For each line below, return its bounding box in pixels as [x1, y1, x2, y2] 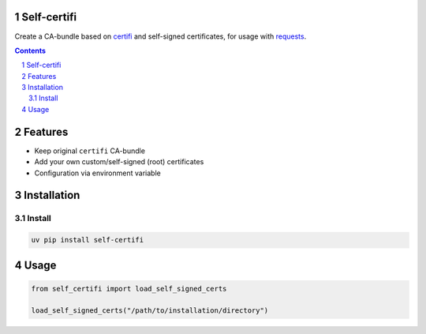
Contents [14, 46, 47, 55]
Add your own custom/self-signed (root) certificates [34, 157, 204, 167]
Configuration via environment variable [34, 168, 161, 178]
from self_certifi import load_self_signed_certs [31, 284, 227, 293]
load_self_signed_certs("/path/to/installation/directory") [31, 306, 269, 315]
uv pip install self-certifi [31, 235, 144, 245]
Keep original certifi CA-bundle [34, 146, 146, 156]
